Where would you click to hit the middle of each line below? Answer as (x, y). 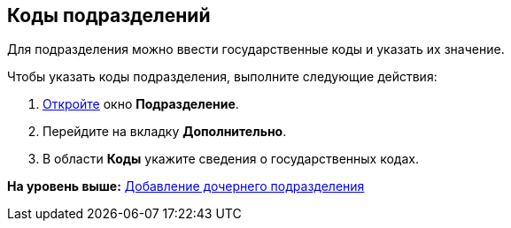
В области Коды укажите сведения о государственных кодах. (231, 159)
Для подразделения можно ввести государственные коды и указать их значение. (256, 49)
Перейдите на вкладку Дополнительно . (165, 132)
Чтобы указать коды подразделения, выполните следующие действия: (222, 77)
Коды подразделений (109, 15)
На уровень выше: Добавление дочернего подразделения (186, 186)
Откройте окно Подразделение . (141, 104)
